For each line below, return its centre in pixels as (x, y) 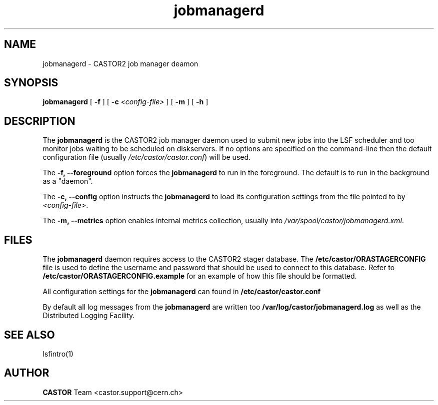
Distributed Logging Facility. (89, 316)
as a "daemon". (68, 181)
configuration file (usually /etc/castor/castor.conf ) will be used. (147, 157)
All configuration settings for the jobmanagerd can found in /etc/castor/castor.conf (182, 292)
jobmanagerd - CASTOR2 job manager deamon (120, 63)
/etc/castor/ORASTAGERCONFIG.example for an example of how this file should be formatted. (200, 276)
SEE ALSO (29, 335)
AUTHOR (27, 373)
